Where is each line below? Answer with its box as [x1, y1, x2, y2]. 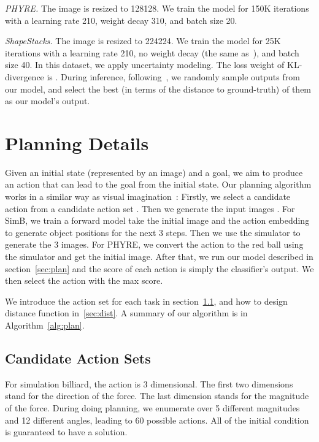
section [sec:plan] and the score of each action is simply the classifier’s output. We [5, 262, 314, 275]
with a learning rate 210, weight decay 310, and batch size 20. [5, 13, 237, 26]
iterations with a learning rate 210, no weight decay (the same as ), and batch [5, 46, 299, 59]
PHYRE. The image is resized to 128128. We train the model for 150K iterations [5, 2, 309, 14]
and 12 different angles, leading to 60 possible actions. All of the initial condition [5, 413, 309, 426]
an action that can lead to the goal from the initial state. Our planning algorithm [5, 178, 312, 191]
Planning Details [5, 130, 149, 155]
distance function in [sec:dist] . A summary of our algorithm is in [5, 307, 248, 319]
